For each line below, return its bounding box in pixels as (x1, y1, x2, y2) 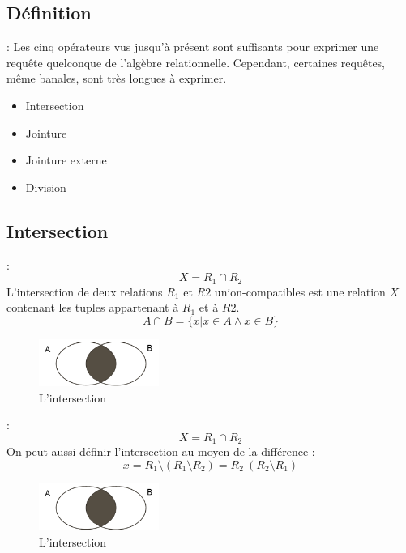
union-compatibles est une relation (214, 283, 386, 300)
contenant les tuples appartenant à (6, 299, 179, 316)
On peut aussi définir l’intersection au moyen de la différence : (6, 443, 315, 460)
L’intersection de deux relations (6, 283, 163, 300)
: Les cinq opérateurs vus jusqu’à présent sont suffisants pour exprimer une (6, 38, 379, 55)
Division (25, 178, 66, 195)
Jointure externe (25, 151, 107, 168)
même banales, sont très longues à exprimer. (6, 70, 227, 87)
